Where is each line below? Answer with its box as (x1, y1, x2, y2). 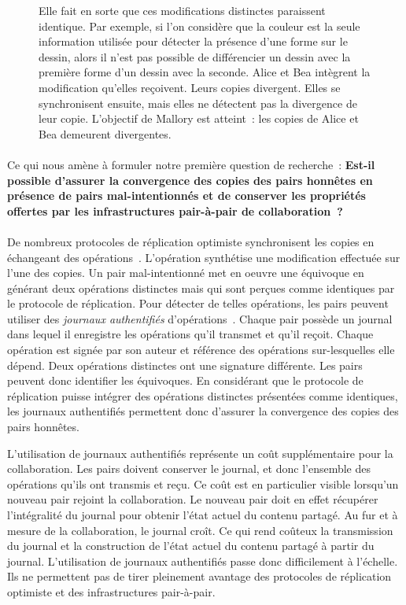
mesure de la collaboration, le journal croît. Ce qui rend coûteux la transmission (7, 522, 393, 538)
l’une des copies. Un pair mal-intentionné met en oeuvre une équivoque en (7, 264, 364, 281)
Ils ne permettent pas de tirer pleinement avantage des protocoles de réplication (7, 568, 392, 585)
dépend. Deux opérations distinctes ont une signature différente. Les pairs (7, 356, 363, 373)
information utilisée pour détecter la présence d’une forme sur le (39, 33, 348, 50)
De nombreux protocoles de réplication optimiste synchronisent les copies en (7, 233, 375, 249)
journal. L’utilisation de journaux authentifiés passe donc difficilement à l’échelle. (7, 552, 398, 569)
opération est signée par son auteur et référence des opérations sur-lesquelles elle (7, 341, 395, 358)
